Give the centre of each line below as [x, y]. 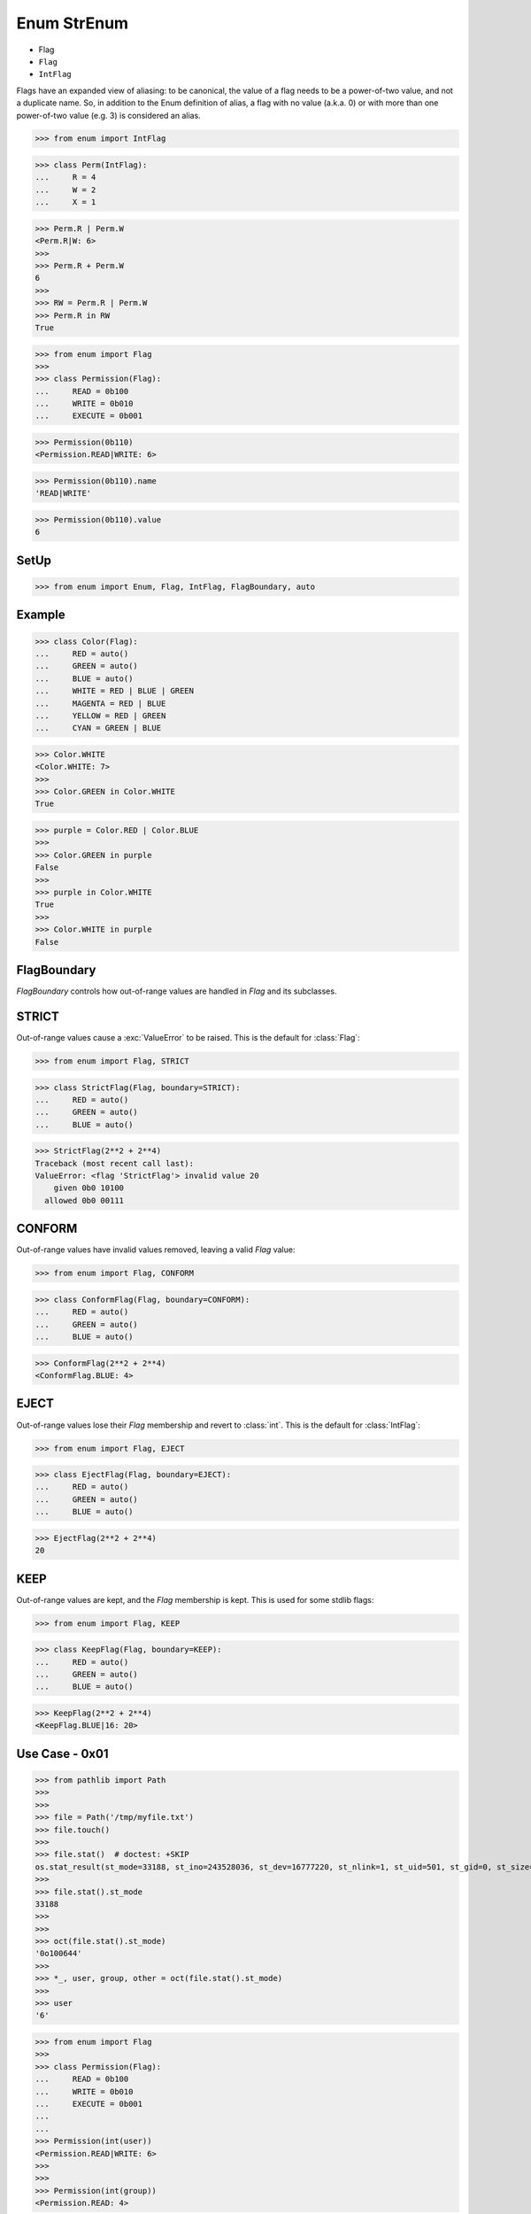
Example [41, 615]
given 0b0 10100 [88, 1188]
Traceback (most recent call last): [115, 1163]
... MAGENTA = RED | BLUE [100, 703]
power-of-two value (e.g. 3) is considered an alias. [108, 115]
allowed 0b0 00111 [84, 1200]
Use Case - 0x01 [62, 1753]
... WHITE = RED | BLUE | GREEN [115, 691]
